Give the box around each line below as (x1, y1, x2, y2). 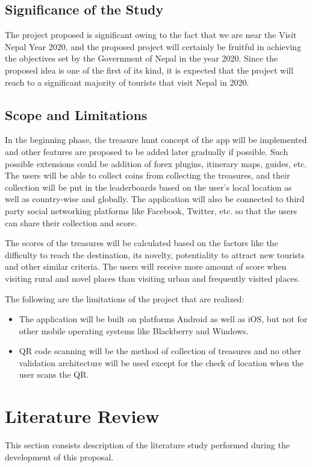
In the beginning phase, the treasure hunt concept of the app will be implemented (5, 133, 307, 146)
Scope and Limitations (5, 105, 148, 124)
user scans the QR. (19, 368, 89, 381)
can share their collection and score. (5, 216, 137, 229)
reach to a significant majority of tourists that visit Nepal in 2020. (5, 75, 249, 88)
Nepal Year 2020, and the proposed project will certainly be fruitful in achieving (5, 40, 301, 52)
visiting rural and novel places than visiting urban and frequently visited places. (5, 272, 300, 284)
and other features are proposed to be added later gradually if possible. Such (5, 145, 288, 157)
